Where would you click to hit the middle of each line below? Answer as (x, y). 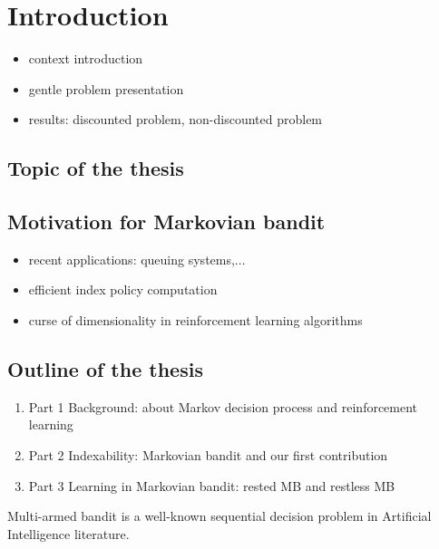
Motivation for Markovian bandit (166, 222)
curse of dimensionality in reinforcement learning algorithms (195, 320)
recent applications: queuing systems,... (137, 259)
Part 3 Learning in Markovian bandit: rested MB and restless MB (212, 485)
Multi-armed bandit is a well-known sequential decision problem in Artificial (219, 516)
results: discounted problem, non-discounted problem (176, 119)
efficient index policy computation (123, 289)
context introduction (86, 58)
